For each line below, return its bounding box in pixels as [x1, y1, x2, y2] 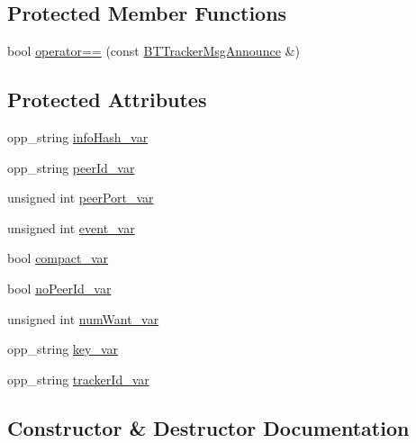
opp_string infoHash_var [7, 128, 149, 146]
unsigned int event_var [7, 218, 135, 237]
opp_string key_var [7, 339, 119, 358]
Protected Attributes [7, 86, 207, 113]
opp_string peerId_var [7, 158, 135, 176]
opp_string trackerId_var [7, 369, 149, 388]
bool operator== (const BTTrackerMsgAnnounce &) [7, 41, 300, 60]
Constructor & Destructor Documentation [7, 413, 410, 441]
